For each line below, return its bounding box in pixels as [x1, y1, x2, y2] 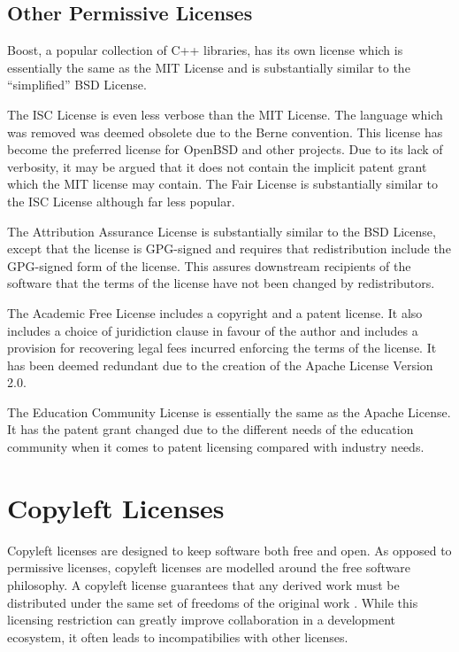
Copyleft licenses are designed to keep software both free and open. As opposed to [7, 540, 452, 559]
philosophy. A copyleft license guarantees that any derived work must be [7, 575, 400, 594]
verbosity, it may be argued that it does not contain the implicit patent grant [7, 157, 427, 175]
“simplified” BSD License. [7, 75, 147, 94]
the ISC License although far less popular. [7, 191, 235, 210]
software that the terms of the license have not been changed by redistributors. [7, 274, 435, 292]
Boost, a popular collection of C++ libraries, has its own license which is [7, 41, 403, 59]
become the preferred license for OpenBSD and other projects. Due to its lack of [7, 140, 443, 159]
